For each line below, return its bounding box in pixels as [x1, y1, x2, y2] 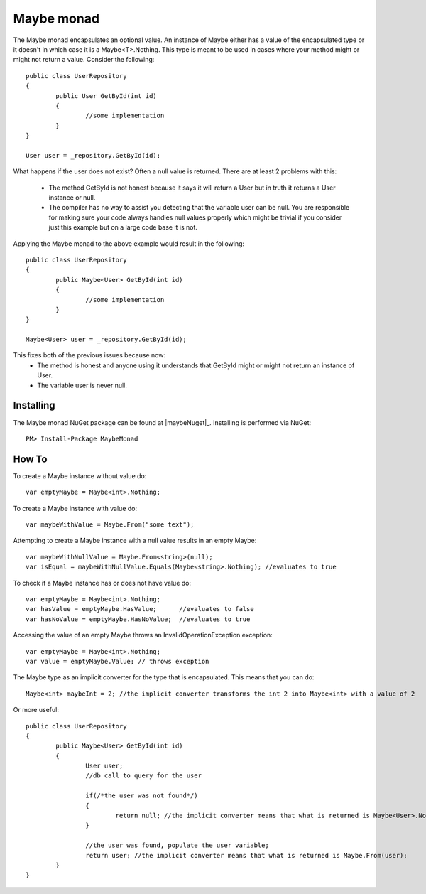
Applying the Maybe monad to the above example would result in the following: [13, 239, 245, 248]
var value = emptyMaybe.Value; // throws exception [26, 657, 209, 665]
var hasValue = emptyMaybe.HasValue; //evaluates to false [26, 605, 255, 613]
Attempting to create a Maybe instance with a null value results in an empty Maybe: [13, 537, 257, 545]
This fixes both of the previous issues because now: [13, 351, 166, 360]
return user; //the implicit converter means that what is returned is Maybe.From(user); [85, 851, 408, 859]
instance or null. [48, 193, 96, 202]
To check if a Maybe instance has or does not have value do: [13, 578, 192, 587]
